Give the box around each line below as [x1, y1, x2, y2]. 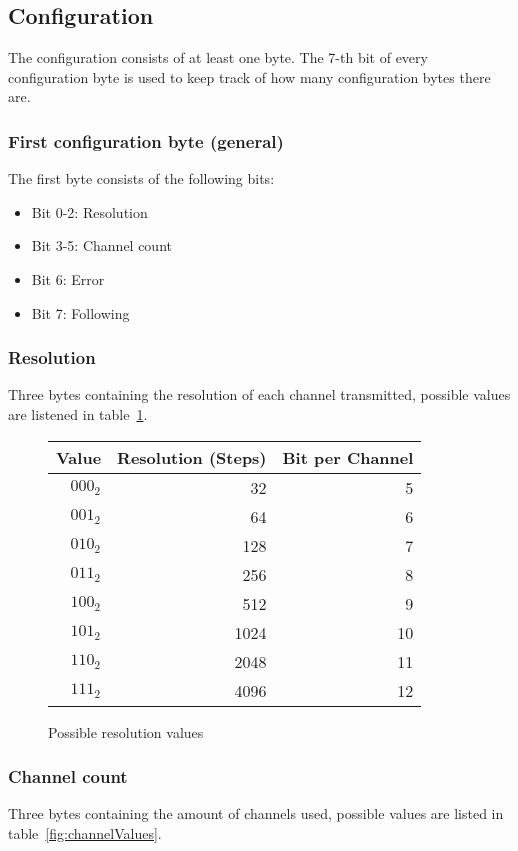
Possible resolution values [48, 721, 204, 742]
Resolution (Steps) [117, 445, 267, 469]
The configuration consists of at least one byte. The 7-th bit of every [8, 47, 428, 68]
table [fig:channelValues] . [8, 822, 162, 843]
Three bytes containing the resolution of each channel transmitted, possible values [8, 384, 511, 405]
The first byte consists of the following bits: [8, 168, 275, 189]
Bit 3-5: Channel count [31, 235, 172, 256]
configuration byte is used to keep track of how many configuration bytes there [8, 66, 491, 87]
